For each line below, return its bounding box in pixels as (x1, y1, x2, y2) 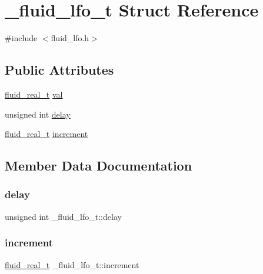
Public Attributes (5, 61, 114, 79)
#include (5, 32, 38, 44)
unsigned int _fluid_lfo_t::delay (5, 210, 122, 222)
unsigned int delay (5, 108, 71, 120)
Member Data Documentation (5, 156, 192, 175)
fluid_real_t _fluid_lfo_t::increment (5, 258, 139, 270)
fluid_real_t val (5, 88, 63, 100)
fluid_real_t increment (5, 128, 88, 140)
